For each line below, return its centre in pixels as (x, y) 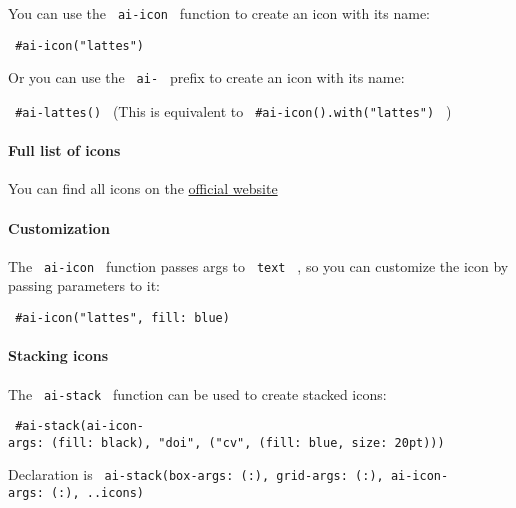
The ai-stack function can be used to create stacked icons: (197, 393)
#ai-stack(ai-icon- (80, 426)
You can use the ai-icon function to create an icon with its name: (219, 13)
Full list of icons (64, 150)
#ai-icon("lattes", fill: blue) (122, 318)
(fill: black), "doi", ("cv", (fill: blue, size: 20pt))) (247, 442)
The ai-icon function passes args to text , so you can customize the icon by (258, 265)
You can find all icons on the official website (143, 188)
